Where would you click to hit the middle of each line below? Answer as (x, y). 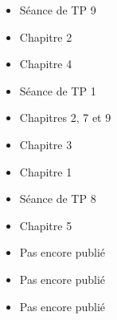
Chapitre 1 (46, 171)
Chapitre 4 (46, 64)
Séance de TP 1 (58, 90)
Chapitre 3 (46, 144)
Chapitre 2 (46, 36)
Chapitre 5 (46, 225)
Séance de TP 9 (58, 10)
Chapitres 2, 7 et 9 (65, 117)
